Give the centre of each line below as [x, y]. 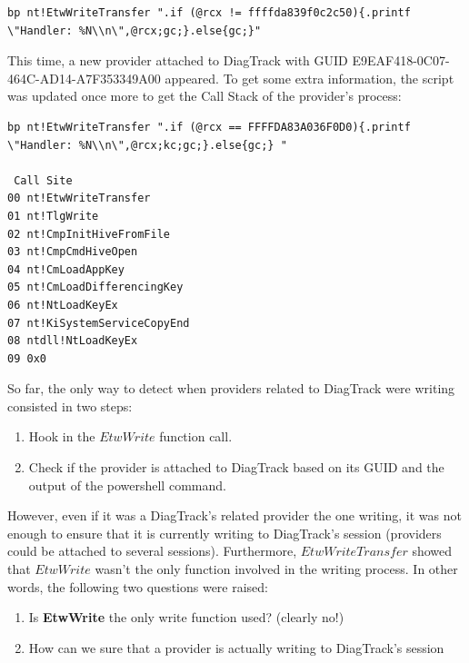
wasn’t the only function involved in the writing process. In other [276, 569]
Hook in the [62, 436]
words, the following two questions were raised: [138, 586]
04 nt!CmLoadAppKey [66, 269]
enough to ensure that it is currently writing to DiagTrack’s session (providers [225, 533]
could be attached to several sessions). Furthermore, [152, 551]
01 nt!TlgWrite [53, 216]
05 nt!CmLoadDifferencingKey [95, 287]
